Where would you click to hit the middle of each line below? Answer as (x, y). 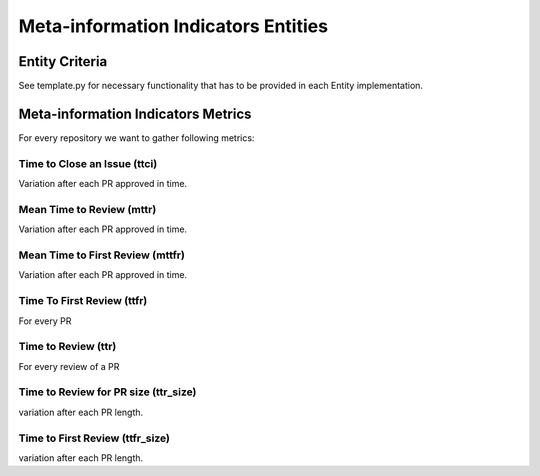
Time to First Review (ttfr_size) (94, 438)
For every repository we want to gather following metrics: (136, 137)
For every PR (45, 321)
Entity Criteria (63, 61)
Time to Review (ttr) (67, 347)
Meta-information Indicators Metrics (135, 113)
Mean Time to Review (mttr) (87, 209)
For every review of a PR (69, 366)
